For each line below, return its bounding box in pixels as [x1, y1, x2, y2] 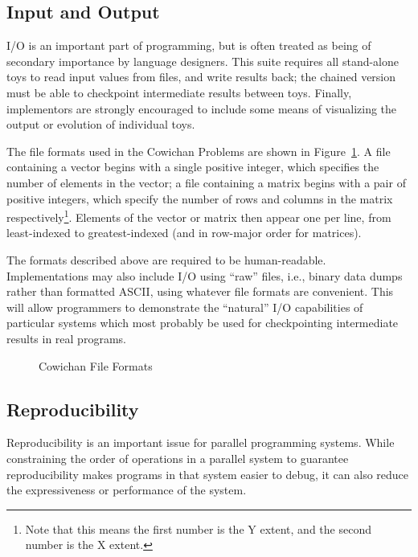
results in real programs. [6, 330, 126, 346]
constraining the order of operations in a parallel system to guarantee [6, 449, 349, 466]
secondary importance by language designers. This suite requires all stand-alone [6, 52, 400, 69]
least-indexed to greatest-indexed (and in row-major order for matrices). [6, 224, 362, 241]
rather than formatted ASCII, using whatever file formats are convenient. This [6, 283, 394, 300]
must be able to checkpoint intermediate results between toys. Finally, [6, 84, 352, 100]
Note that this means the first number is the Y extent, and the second [25, 520, 371, 537]
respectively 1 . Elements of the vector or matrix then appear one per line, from [6, 207, 391, 225]
